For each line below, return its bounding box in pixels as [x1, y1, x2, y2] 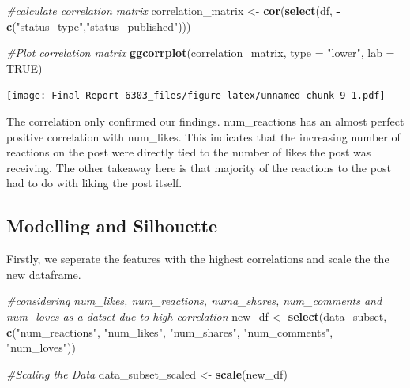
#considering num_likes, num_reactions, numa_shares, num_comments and [6, 292, 382, 309]
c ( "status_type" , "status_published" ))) [6, 17, 191, 34]
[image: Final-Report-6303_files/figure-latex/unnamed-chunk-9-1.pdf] [6, 90, 386, 102]
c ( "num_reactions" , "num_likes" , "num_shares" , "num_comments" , [6, 323, 333, 340]
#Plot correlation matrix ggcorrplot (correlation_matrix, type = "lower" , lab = [6, 44, 395, 61]
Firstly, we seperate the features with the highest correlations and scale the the [6, 251, 389, 267]
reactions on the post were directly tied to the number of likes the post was [6, 144, 371, 160]
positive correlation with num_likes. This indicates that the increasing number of [6, 128, 401, 145]
